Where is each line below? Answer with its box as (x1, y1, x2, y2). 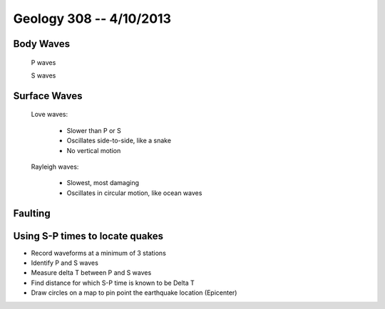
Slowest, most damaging (66, 179, 139, 187)
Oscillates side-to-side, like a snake (66, 136, 171, 145)
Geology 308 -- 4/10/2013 (13, 11, 171, 26)
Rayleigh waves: (31, 162, 79, 171)
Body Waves (13, 38, 71, 50)
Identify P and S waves (31, 258, 99, 267)
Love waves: (31, 110, 68, 119)
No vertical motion (66, 146, 121, 154)
